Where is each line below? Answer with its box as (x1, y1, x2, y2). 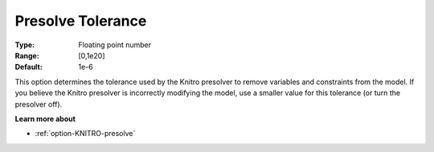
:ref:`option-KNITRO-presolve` (35, 129, 136, 138)
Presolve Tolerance (14, 12, 147, 30)
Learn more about (14, 114, 76, 123)
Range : (14, 50, 39, 60)
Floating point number (78, 40, 152, 50)
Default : (14, 62, 43, 72)
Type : (14, 40, 35, 50)
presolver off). (14, 99, 63, 109)
